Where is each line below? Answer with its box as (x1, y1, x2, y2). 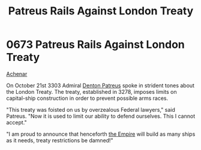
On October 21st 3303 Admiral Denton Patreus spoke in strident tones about (6, 82, 195, 89)
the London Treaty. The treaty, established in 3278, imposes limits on (6, 88, 177, 95)
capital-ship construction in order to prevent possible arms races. (6, 94, 169, 102)
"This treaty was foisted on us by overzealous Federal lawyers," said (6, 106, 175, 113)
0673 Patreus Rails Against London (6, 38, 185, 51)
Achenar (6, 70, 28, 77)
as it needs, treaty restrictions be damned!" (6, 136, 113, 144)
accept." (6, 118, 27, 126)
